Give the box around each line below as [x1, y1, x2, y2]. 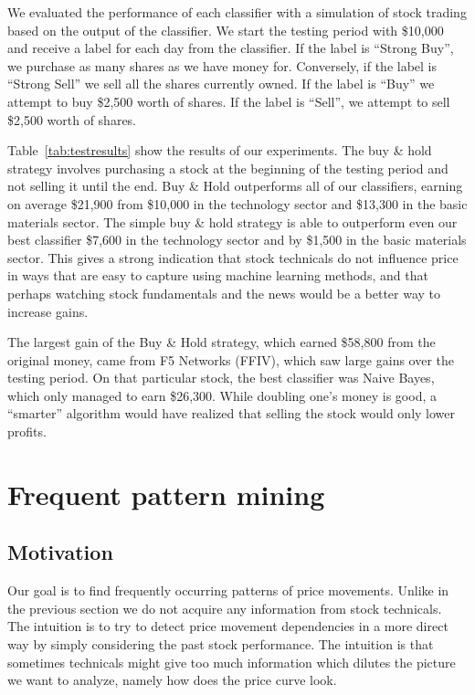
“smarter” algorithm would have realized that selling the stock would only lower [7, 404, 456, 423]
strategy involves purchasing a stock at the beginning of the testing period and [7, 158, 449, 177]
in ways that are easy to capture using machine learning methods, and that [7, 266, 428, 285]
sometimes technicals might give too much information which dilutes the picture [7, 652, 456, 671]
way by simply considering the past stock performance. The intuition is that [7, 635, 434, 654]
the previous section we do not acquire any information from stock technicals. [7, 598, 442, 617]
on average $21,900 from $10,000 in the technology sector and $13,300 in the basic [7, 194, 468, 213]
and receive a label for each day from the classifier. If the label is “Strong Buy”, [7, 38, 454, 58]
